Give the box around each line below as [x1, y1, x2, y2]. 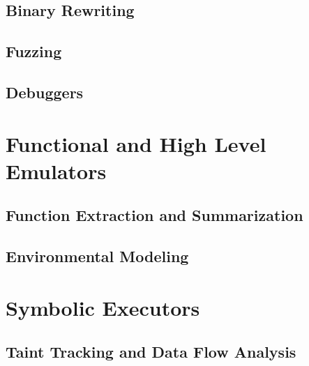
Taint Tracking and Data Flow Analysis [6, 341, 296, 363]
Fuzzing [6, 40, 62, 62]
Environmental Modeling [6, 245, 189, 267]
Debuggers [6, 81, 84, 102]
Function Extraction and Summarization [6, 204, 303, 226]
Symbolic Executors [6, 293, 200, 321]
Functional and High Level [6, 129, 266, 158]
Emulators [6, 156, 107, 185]
